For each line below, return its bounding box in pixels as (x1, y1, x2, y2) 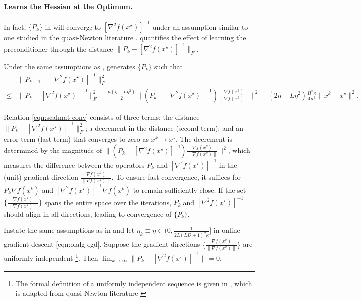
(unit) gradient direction (4, 172, 79, 182)
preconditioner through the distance (4, 43, 113, 54)
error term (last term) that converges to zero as (4, 133, 149, 144)
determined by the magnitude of (4, 145, 102, 155)
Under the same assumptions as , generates (4, 61, 135, 72)
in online (213, 225, 240, 235)
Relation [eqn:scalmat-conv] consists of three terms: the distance (4, 111, 200, 122)
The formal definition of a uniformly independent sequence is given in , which (15, 278, 252, 288)
